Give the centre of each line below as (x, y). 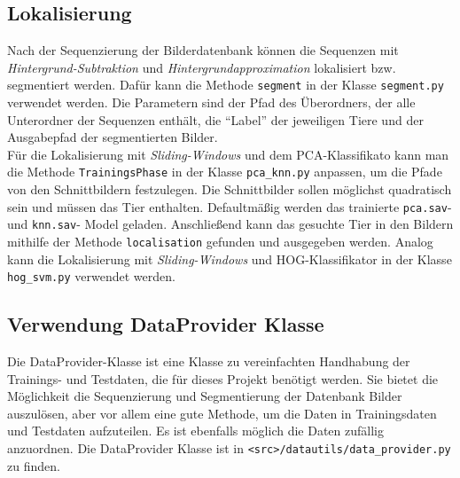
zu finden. (34, 465)
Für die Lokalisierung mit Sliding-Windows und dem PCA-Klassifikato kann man (228, 154)
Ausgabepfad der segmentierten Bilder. (113, 137)
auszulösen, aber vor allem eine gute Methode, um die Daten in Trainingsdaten (222, 413)
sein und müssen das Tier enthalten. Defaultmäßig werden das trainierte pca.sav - (230, 206)
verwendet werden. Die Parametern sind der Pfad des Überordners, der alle (211, 102)
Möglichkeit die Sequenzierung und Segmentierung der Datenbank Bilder (205, 396)
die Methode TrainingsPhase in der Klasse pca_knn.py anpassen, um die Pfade (225, 172)
